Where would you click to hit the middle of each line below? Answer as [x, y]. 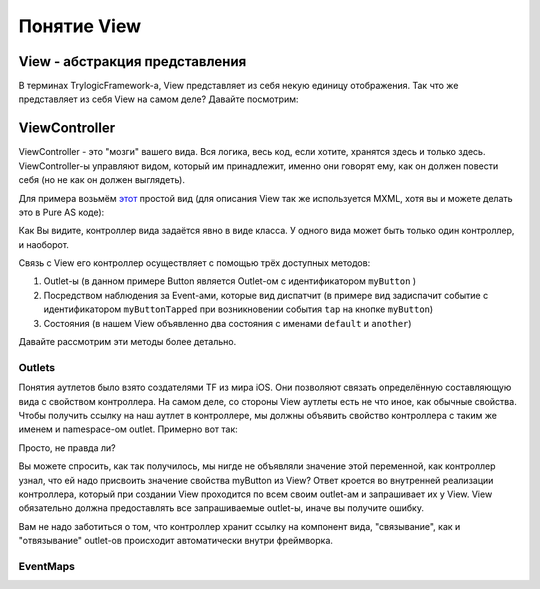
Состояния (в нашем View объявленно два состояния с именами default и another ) [227, 323]
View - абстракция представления [132, 61]
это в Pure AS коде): [61, 212]
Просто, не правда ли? [67, 447]
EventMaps [46, 566]
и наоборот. [44, 244]
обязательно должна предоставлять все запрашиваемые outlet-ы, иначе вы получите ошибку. [221, 508]
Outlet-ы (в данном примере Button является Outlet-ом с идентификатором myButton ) [230, 281]
